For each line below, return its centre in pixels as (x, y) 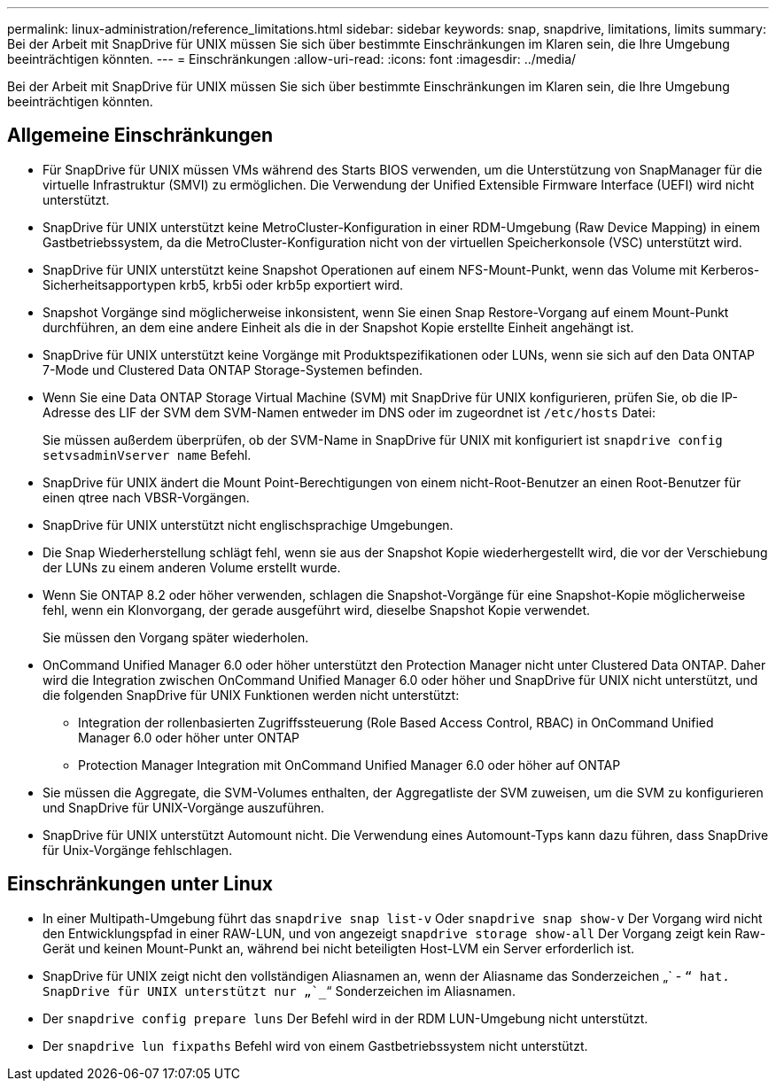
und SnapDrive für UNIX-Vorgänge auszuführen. (184, 807)
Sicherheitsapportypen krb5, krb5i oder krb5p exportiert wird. (223, 284)
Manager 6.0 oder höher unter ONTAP (189, 737)
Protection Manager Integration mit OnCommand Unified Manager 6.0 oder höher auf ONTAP (349, 765)
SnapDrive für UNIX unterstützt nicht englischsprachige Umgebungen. (248, 525)
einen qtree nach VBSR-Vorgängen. (146, 497)
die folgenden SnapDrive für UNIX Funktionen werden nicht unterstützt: (251, 695)
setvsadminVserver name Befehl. (147, 455)
